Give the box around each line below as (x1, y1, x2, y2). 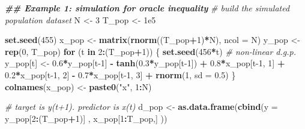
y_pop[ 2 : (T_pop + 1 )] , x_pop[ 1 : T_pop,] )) (5, 112, 168, 124)
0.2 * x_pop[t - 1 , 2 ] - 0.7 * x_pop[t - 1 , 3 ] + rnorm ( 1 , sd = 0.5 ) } (5, 68, 236, 81)
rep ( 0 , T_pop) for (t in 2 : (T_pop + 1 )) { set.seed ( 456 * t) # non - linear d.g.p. (5, 45, 296, 57)
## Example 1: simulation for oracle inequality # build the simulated (5, 2, 290, 14)
